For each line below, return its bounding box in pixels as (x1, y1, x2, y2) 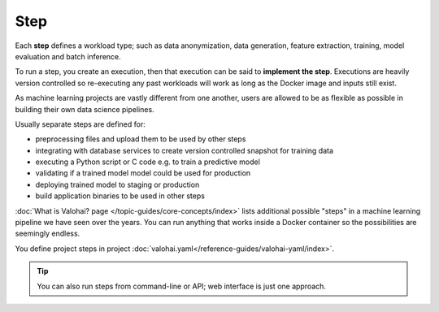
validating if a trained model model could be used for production (35, 168, 251, 178)
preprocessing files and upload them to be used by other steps (35, 134, 246, 144)
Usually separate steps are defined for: (15, 119, 146, 129)
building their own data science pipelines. (15, 104, 154, 114)
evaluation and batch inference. (15, 51, 121, 61)
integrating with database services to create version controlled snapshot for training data (35, 145, 333, 155)
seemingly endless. (15, 228, 80, 239)
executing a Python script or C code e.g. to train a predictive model (35, 157, 260, 167)
